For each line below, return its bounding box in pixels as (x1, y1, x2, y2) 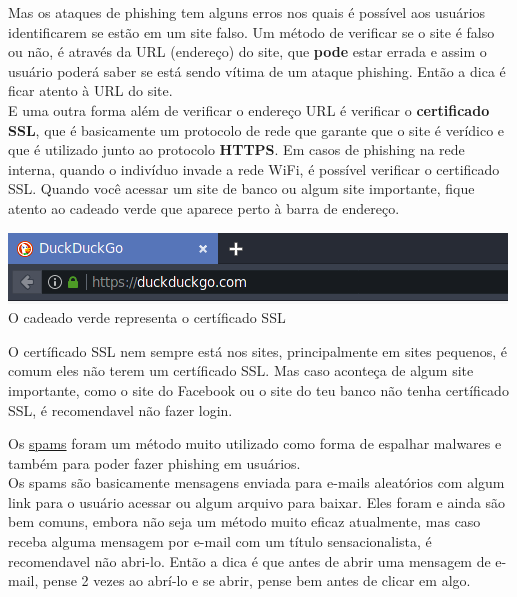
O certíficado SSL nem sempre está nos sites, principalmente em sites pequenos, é (8, 340, 508, 361)
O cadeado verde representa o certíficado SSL (8, 307, 286, 328)
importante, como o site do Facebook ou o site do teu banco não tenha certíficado (8, 379, 509, 400)
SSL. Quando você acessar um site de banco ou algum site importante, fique (8, 178, 475, 199)
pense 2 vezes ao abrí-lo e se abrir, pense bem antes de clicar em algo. (42, 570, 471, 591)
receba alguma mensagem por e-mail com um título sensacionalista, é (8, 531, 432, 552)
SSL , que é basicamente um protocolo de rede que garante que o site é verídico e (8, 119, 505, 140)
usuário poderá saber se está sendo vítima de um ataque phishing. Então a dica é (8, 60, 506, 81)
